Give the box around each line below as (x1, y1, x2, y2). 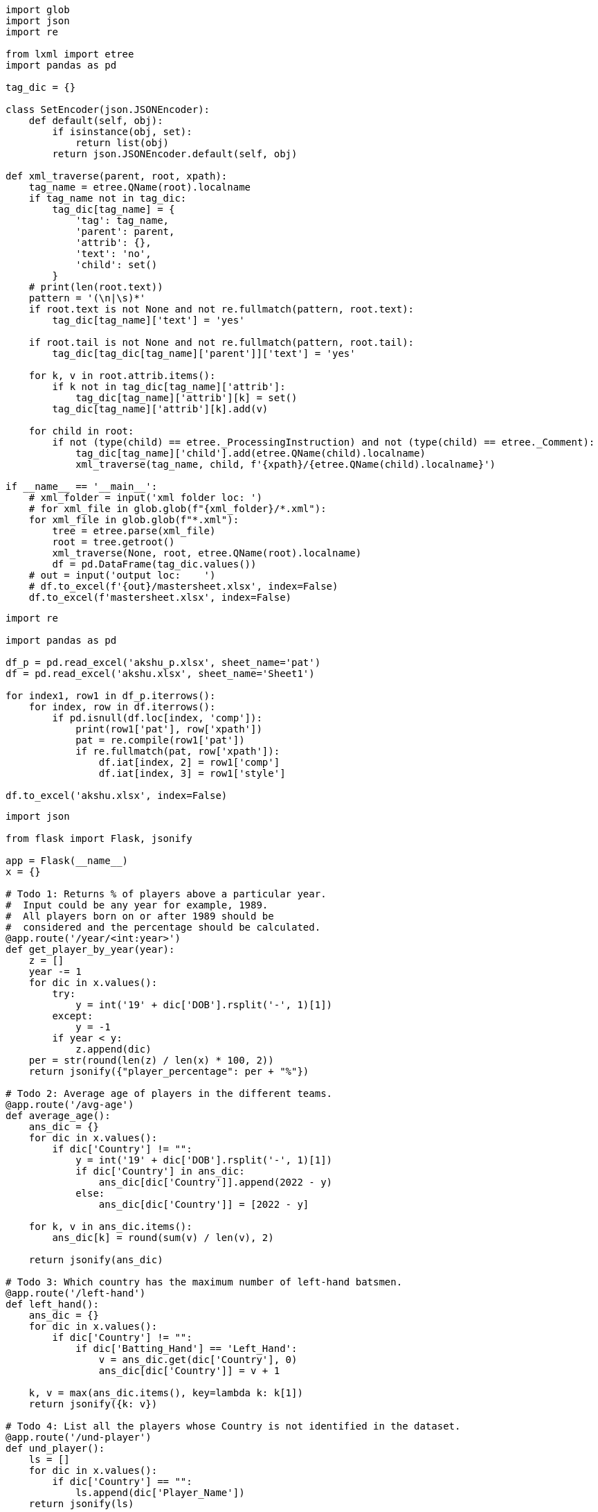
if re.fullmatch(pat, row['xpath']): (75, 746, 280, 757)
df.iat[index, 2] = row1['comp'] (98, 757, 280, 768)
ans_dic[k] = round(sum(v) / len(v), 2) (52, 1232, 274, 1243)
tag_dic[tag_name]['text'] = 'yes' (52, 315, 245, 326)
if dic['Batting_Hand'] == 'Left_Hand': (75, 1343, 298, 1354)
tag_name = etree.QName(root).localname (28, 182, 251, 193)
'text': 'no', (75, 248, 152, 259)
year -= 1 (28, 966, 82, 977)
